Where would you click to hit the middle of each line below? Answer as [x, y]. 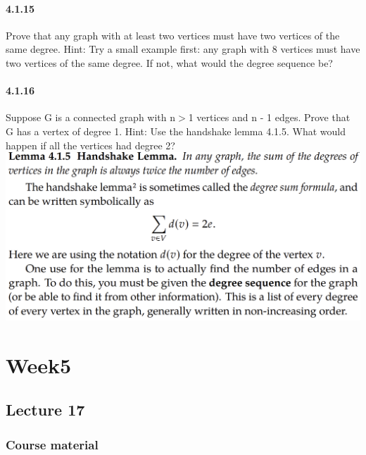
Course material [52, 444]
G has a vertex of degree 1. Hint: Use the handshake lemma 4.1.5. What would [176, 131]
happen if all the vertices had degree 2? [90, 145]
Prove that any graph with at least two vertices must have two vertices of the [173, 35]
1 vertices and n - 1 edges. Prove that [269, 117]
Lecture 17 [45, 410]
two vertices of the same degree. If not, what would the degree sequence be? [169, 62]
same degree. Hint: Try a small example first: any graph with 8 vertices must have [183, 49]
